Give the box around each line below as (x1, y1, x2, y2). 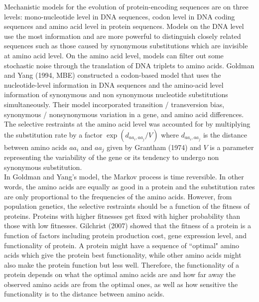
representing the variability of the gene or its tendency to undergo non (4, 152, 219, 162)
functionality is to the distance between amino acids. (4, 289, 165, 299)
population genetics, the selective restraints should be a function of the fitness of (4, 201, 250, 211)
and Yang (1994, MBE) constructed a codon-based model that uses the (4, 70, 221, 80)
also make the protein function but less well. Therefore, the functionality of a (4, 259, 240, 270)
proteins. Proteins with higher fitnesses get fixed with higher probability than (4, 210, 241, 221)
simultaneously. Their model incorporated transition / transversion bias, (4, 99, 225, 109)
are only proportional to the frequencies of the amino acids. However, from (4, 191, 232, 201)
